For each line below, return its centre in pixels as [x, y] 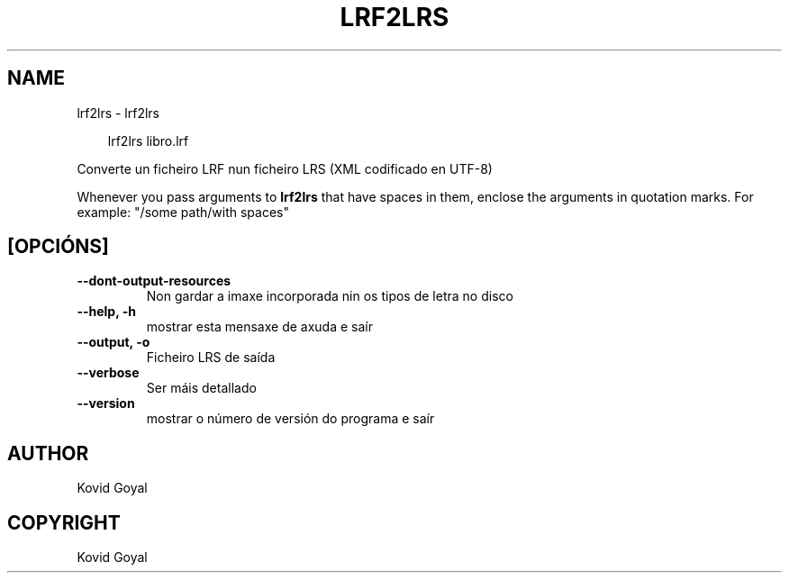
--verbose [108, 373]
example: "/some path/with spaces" [183, 212]
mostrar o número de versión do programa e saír [290, 419]
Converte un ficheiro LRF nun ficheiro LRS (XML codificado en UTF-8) [285, 168]
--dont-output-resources [154, 281]
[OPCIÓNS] [58, 247]
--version [106, 403]
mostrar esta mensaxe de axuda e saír [259, 327]
